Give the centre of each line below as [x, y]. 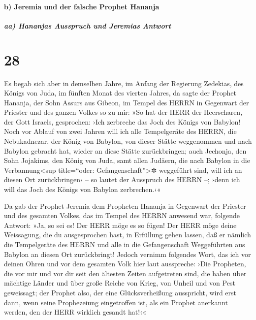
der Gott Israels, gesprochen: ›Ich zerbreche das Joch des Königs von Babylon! [122, 121]
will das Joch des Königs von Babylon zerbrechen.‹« [82, 189]
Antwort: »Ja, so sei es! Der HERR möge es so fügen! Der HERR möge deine [120, 225]
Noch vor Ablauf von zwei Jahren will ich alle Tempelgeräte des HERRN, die [120, 131]
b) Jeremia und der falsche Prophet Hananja [82, 6]
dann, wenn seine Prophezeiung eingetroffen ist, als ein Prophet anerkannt [116, 302]
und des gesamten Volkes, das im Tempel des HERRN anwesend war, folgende [122, 215]
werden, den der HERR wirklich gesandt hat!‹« [75, 312]
